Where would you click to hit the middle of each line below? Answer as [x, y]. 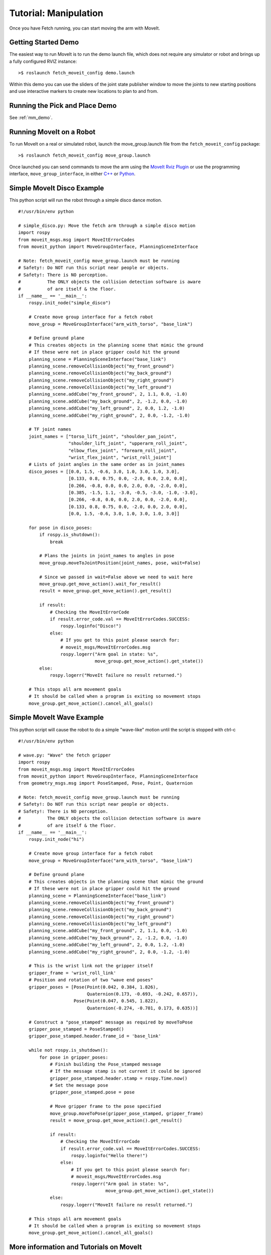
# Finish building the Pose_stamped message [106, 1064]
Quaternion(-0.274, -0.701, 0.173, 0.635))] [143, 1008]
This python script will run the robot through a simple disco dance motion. [86, 200]
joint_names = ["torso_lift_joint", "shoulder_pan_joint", [103, 436]
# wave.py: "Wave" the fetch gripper [65, 755]
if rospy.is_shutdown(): [70, 535]
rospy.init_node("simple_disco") [70, 303]
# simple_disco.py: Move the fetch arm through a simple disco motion [107, 226]
